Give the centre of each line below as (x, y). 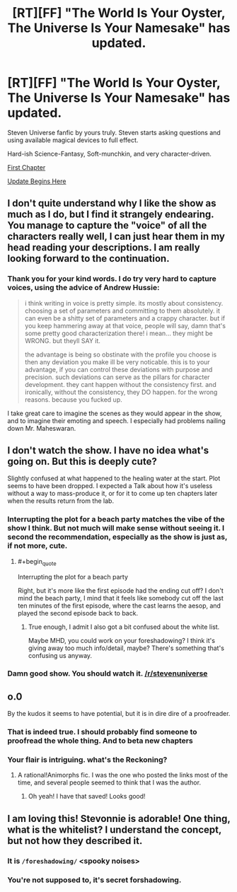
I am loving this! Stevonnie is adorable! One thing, (119, 818)
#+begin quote (37, 562)
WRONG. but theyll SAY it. (63, 340)
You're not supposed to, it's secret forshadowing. (94, 880)
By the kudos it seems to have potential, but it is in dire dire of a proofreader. (119, 714)
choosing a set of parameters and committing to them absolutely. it (122, 311)
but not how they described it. (75, 841)
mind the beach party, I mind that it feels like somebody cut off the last (121, 598)
